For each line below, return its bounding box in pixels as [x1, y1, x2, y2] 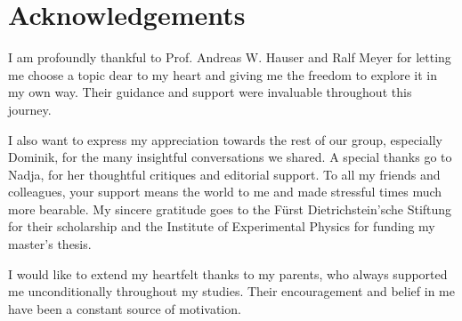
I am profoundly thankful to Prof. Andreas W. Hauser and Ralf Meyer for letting [8, 48, 451, 67]
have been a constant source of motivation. [8, 299, 241, 317]
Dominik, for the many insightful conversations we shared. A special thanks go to [8, 148, 452, 166]
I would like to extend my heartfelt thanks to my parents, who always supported [8, 264, 448, 283]
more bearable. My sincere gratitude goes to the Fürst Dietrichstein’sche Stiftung [8, 199, 452, 218]
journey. [8, 100, 52, 118]
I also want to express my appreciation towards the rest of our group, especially [8, 130, 442, 148]
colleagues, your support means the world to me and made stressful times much [8, 182, 442, 201]
